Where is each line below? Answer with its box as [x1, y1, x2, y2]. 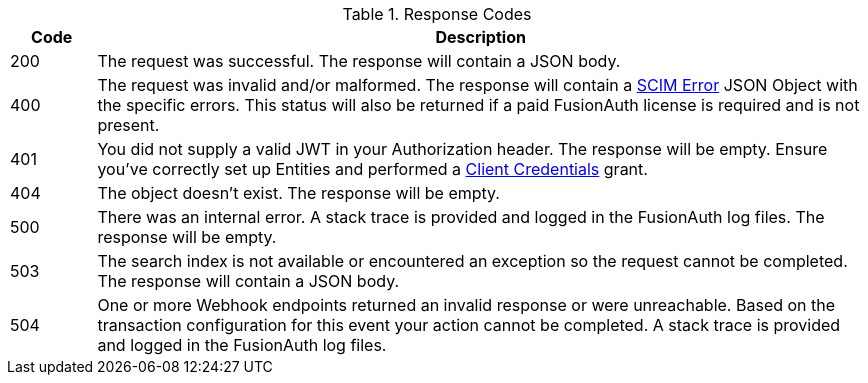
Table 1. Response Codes [342, 4, 532, 24]
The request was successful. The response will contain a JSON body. [97, 51, 621, 71]
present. [97, 115, 160, 135]
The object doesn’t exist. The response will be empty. [97, 183, 500, 203]
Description [435, 27, 526, 47]
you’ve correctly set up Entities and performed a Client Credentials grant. [97, 159, 648, 179]
